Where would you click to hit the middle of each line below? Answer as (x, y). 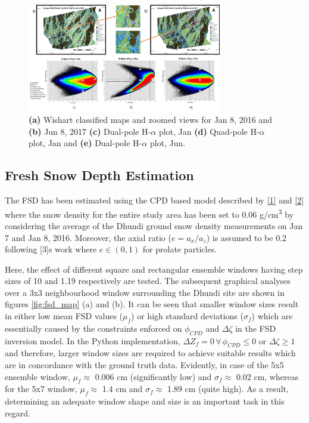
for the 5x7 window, (41, 389)
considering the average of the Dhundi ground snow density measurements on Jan (154, 225)
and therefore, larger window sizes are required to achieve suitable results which (150, 353)
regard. (18, 413)
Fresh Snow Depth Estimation (99, 175)
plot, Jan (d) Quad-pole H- (209, 131)
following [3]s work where (51, 249)
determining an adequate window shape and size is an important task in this (145, 401)
